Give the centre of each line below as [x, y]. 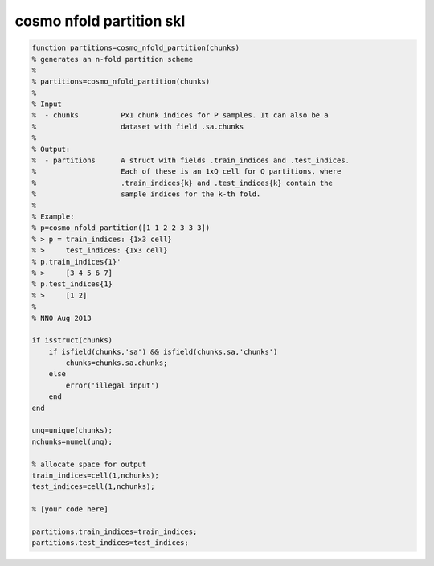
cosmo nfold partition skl [100, 21]
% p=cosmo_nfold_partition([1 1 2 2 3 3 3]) [121, 228]
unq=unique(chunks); [72, 431]
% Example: [53, 217]
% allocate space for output [89, 464]
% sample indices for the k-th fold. [146, 194]
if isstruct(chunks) [72, 340]
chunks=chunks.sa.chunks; [117, 363]
